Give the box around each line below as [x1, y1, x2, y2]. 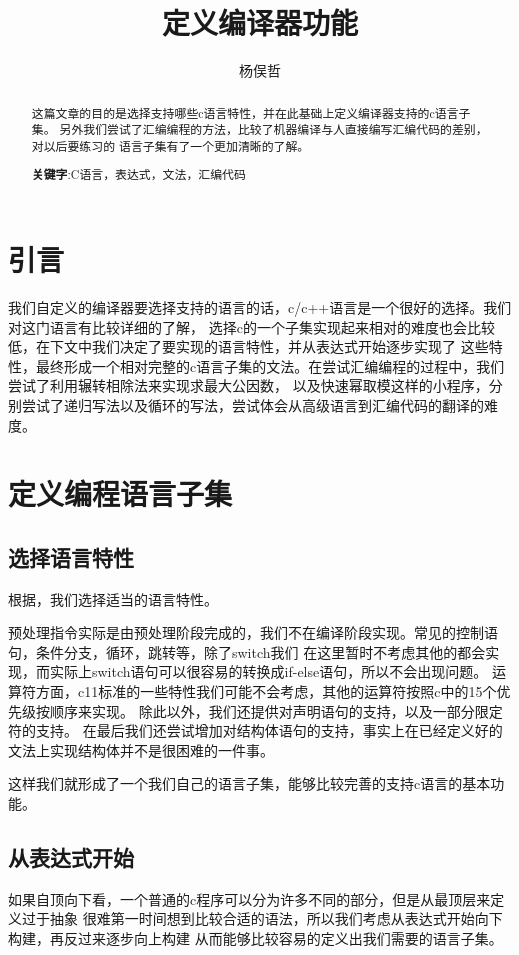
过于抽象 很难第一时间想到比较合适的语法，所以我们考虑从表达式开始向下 [21, 908, 503, 929]
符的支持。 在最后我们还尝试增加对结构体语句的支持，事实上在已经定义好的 [8, 720, 503, 741]
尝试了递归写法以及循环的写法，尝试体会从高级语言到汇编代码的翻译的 [21, 394, 484, 415]
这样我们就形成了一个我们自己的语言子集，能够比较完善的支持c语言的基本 [8, 773, 491, 794]
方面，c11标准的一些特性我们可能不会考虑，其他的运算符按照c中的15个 [35, 681, 497, 702]
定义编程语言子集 [8, 473, 233, 514]
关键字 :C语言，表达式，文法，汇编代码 [31, 166, 246, 184]
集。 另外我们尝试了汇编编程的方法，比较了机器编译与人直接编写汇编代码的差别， [31, 121, 488, 138]
